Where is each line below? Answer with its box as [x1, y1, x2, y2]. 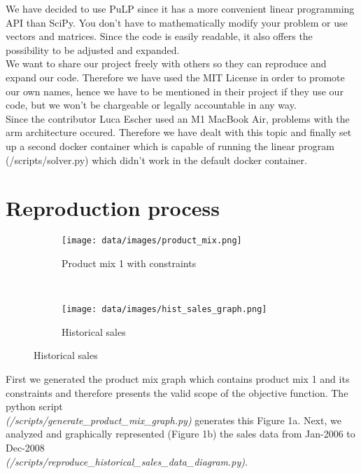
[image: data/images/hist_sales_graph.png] [62, 304, 267, 315]
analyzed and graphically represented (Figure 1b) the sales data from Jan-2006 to [6, 426, 355, 441]
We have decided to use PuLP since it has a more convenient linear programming [6, 1, 355, 15]
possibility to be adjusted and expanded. [6, 42, 180, 57]
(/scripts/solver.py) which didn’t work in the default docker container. [6, 152, 307, 167]
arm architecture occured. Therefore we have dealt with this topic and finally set [6, 125, 352, 140]
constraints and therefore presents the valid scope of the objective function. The [6, 385, 348, 400]
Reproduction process [6, 194, 220, 222]
